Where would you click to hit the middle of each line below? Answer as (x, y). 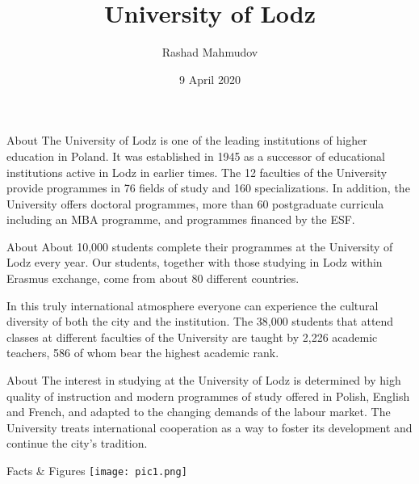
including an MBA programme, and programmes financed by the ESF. (181, 219)
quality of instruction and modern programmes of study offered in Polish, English (208, 396)
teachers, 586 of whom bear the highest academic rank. (143, 353)
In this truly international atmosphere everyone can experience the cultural (193, 305)
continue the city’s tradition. (77, 443)
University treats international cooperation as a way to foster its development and (209, 427)
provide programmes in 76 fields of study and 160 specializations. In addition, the (208, 188)
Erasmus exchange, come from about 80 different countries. (153, 278)
